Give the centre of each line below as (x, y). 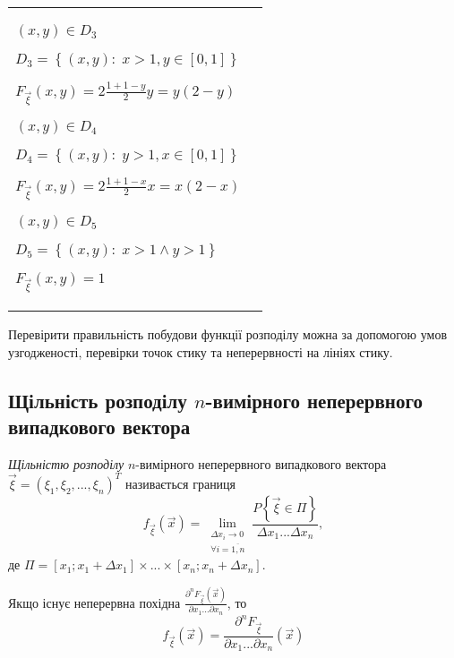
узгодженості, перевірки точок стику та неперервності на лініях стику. (201, 351)
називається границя (180, 483)
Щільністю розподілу (66, 463)
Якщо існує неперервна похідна (94, 602)
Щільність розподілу (98, 400)
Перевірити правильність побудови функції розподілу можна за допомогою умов (228, 334)
